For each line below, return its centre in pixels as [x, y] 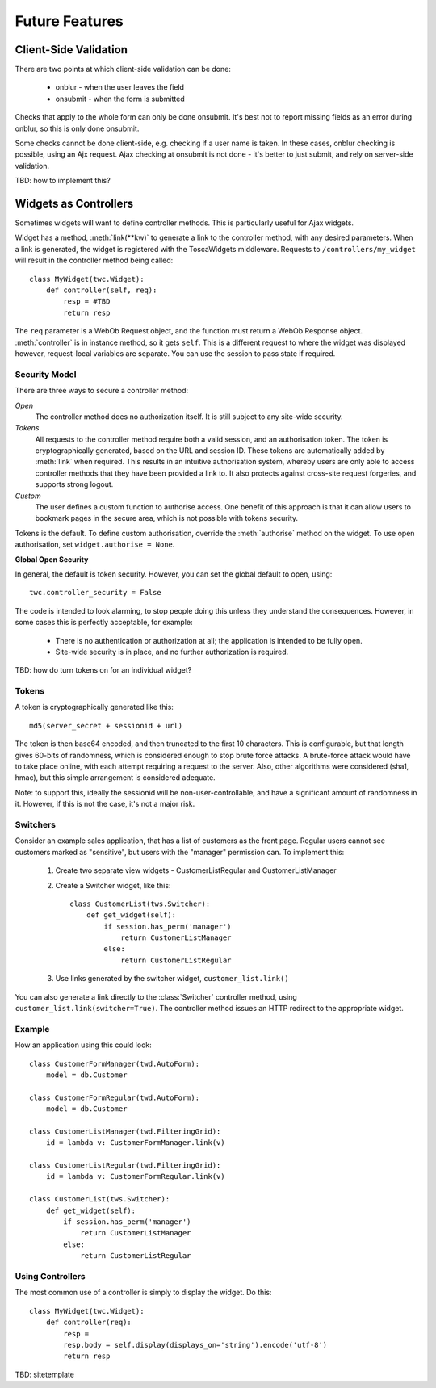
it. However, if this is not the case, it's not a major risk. [105, 804]
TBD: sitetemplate [44, 1374]
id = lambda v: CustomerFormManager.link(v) [135, 1143]
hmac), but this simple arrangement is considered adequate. [115, 778]
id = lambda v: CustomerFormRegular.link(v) [135, 1176]
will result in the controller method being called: [94, 260]
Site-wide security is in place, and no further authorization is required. [172, 652]
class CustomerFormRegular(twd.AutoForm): [115, 1097]
